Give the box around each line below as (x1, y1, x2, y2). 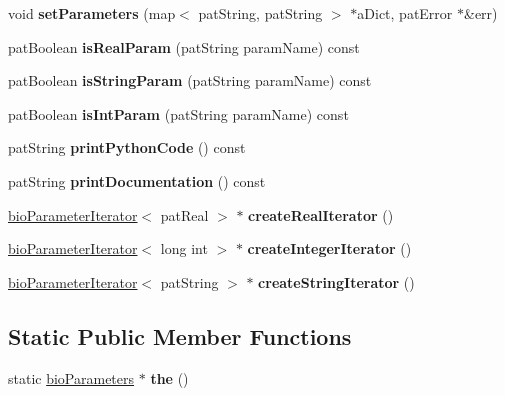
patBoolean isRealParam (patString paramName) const (8, 36, 360, 57)
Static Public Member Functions (8, 320, 352, 351)
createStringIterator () (258, 271, 415, 292)
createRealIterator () (248, 204, 394, 225)
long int (160, 238, 208, 259)
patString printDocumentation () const (8, 170, 266, 191)
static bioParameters (8, 367, 135, 388)
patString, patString (198, 3, 323, 23)
